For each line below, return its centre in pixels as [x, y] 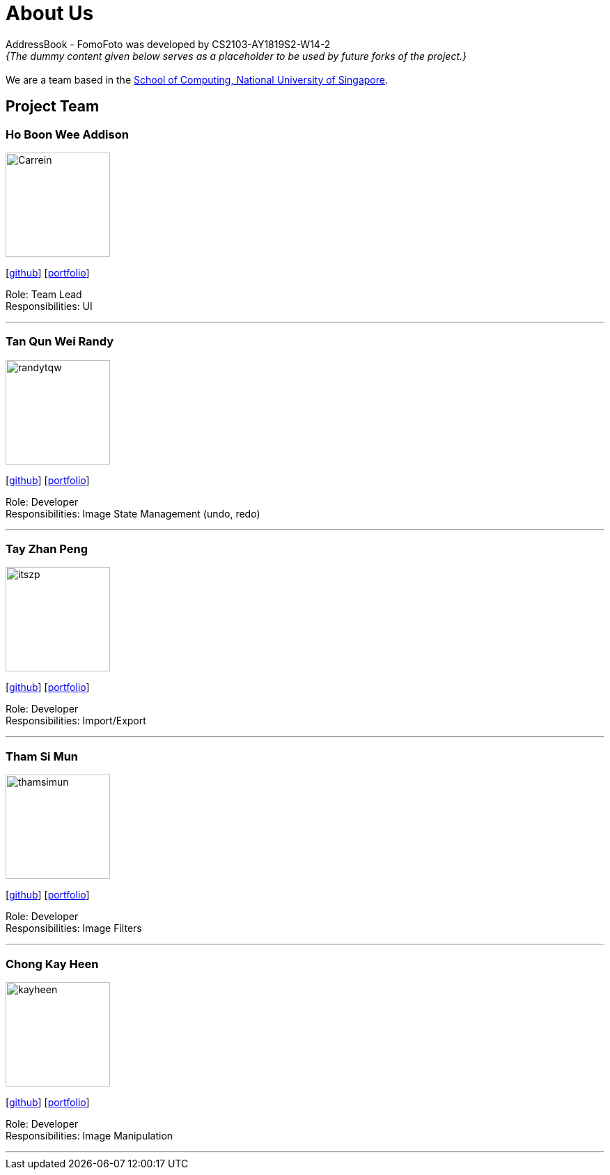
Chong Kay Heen [52, 964]
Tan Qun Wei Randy [60, 342]
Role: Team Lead [44, 294]
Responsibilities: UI [49, 306]
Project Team [53, 107]
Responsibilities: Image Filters [74, 928]
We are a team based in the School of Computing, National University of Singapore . [197, 79]
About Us [50, 13]
